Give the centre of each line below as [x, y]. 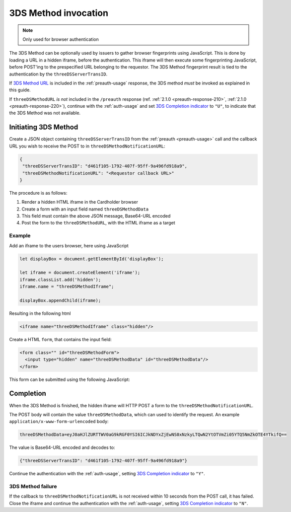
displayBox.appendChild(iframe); [60, 300]
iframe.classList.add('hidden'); [60, 280]
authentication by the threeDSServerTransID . [58, 74]
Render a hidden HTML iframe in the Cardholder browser [80, 202]
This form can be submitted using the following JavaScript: [70, 379]
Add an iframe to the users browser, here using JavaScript [69, 245]
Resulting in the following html [40, 313]
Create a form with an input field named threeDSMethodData [85, 209]
